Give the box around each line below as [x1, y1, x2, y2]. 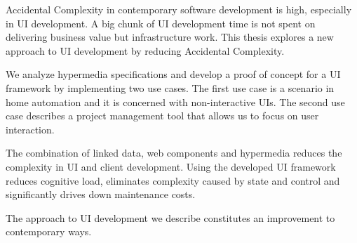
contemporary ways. [6, 224, 92, 239]
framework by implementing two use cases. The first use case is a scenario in [6, 80, 335, 95]
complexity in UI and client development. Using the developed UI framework [6, 159, 336, 173]
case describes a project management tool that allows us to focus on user [6, 108, 319, 123]
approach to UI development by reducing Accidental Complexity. [6, 43, 285, 58]
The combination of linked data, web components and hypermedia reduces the [6, 145, 342, 160]
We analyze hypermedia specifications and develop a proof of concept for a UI [6, 67, 341, 81]
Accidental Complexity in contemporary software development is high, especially [6, 2, 352, 16]
